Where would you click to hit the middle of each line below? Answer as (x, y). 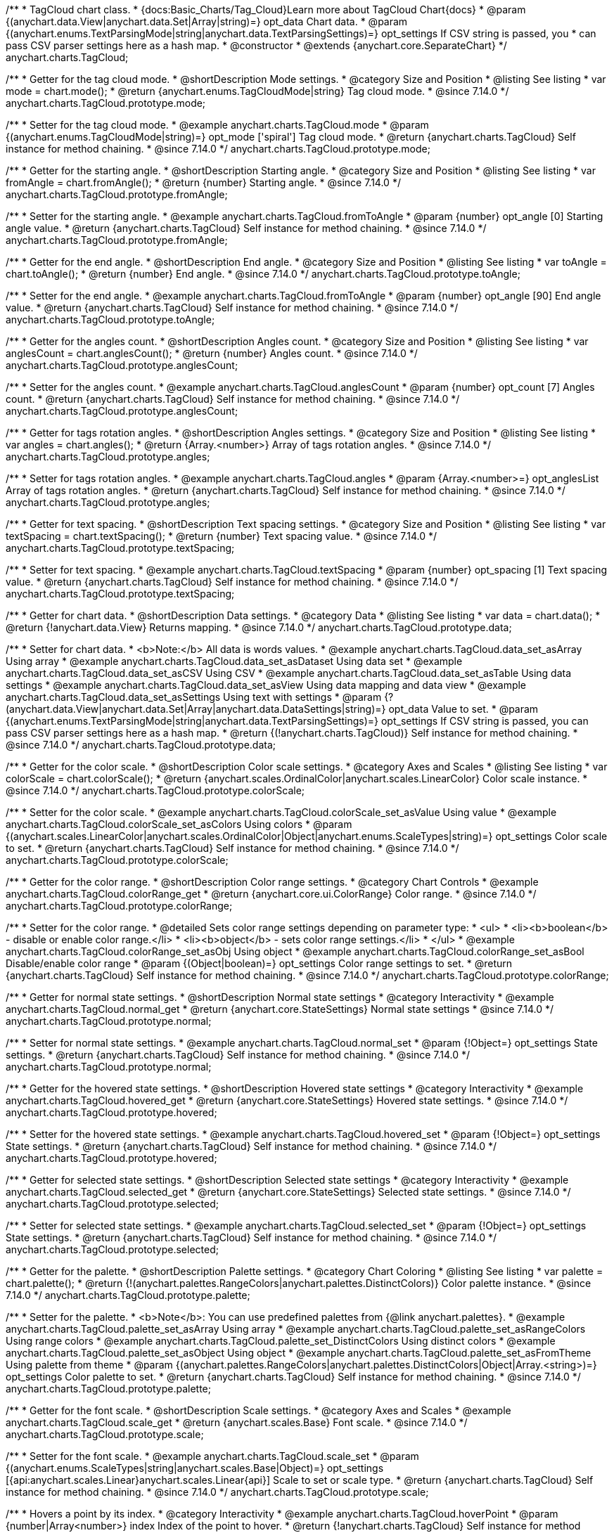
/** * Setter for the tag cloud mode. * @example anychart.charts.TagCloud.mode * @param (217, 125)
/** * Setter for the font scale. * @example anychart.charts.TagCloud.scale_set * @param (212, 1456)
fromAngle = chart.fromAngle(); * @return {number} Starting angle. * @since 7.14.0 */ (203, 182)
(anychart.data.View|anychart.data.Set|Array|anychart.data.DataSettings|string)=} (196, 709)
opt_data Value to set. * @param (463, 709)
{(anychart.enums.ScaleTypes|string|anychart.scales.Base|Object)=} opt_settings (195, 1468)
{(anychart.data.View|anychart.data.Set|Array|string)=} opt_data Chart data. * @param (207, 21)
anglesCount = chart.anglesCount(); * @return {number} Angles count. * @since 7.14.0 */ (212, 353)
